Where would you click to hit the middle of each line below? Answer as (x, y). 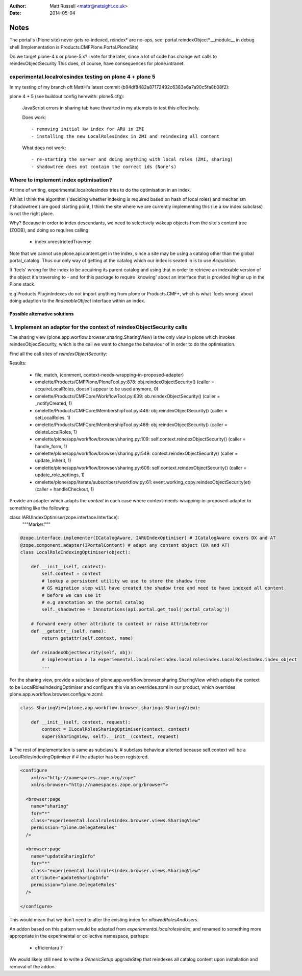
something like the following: (40, 508)
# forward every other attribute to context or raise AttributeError (120, 624)
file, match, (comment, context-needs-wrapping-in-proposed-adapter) (109, 375)
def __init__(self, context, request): (81, 722)
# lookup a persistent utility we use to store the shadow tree (124, 581)
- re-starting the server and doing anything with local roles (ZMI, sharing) (132, 159)
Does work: (34, 117)
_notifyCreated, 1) (54, 403)
